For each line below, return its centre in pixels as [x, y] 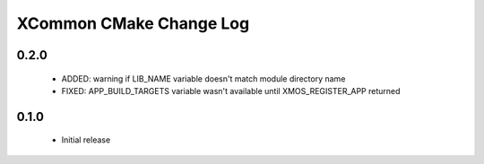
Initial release [86, 140]
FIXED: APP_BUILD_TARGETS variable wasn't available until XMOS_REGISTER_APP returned [231, 91]
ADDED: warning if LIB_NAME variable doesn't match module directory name [203, 78]
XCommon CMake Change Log [133, 23]
